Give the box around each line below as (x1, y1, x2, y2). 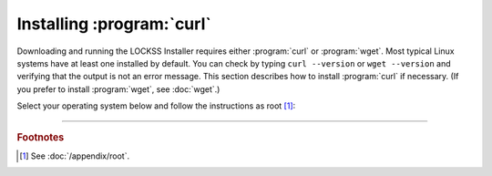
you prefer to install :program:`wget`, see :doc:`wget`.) (16, 83, 220, 95)
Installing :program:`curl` (16, 14, 211, 34)
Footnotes (16, 130, 65, 143)
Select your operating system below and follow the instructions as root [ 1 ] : (16, 100, 296, 111)
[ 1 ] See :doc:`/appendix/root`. (19, 150, 130, 161)
